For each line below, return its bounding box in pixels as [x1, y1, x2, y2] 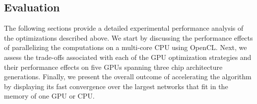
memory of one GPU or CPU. [4, 91, 95, 101]
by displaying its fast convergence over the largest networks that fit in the [4, 81, 228, 91]
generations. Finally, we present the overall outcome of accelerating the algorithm [4, 71, 252, 82]
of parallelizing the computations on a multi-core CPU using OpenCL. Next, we [4, 42, 247, 52]
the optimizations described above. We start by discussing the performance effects [4, 32, 253, 43]
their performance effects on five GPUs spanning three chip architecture [4, 61, 223, 72]
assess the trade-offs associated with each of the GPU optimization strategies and [4, 52, 252, 62]
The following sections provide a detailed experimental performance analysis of [4, 23, 244, 33]
